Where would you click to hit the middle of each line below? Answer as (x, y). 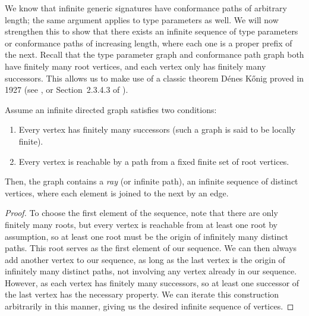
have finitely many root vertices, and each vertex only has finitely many (135, 66)
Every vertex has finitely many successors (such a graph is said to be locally (157, 129)
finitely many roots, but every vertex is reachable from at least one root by (141, 224)
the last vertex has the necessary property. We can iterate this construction (142, 294)
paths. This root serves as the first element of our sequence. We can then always (151, 248)
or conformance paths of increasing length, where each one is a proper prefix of (149, 43)
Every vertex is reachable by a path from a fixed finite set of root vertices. (154, 161)
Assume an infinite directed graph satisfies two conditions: (111, 109)
